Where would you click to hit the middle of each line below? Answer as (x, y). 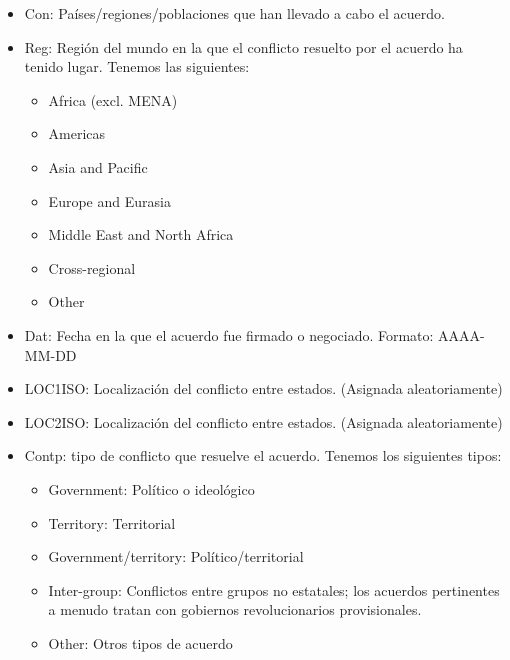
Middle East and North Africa (141, 234)
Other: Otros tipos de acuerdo (140, 642)
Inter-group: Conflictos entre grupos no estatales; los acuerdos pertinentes (274, 589)
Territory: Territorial (112, 522)
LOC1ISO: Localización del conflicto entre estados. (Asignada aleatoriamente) (263, 388)
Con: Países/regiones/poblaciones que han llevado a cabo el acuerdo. (234, 13)
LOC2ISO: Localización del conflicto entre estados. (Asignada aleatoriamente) (263, 421)
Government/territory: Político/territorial (176, 556)
